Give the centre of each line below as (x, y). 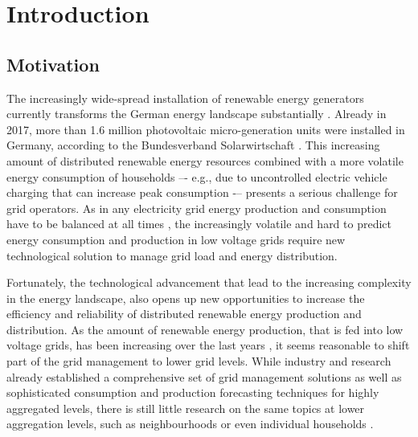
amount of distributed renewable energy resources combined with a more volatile (205, 160)
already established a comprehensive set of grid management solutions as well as (204, 376)
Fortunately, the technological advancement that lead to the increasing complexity (209, 282)
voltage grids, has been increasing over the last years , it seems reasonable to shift (208, 345)
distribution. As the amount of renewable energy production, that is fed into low (205, 329)
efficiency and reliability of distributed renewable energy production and (184, 314)
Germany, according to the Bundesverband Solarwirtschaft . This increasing (193, 145)
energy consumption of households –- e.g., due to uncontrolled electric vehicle (197, 176)
